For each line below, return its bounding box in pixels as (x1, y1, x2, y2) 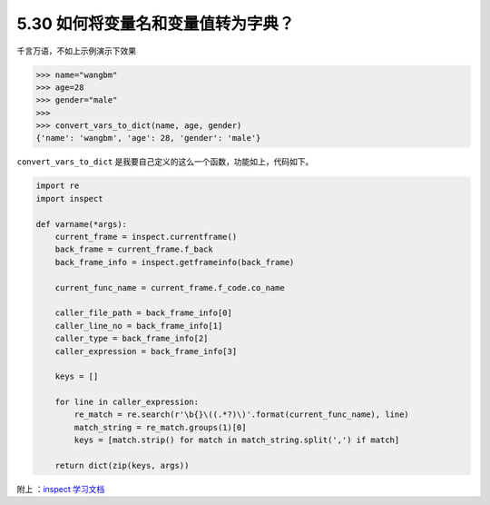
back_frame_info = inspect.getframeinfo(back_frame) (54, 257, 295, 267)
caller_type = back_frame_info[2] (54, 333, 209, 344)
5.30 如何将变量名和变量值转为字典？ (16, 14, 295, 34)
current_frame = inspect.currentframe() (54, 232, 238, 243)
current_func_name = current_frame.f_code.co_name (54, 282, 285, 292)
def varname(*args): (35, 219, 127, 229)
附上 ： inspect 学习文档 (16, 484, 105, 495)
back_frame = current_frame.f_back (54, 244, 213, 254)
